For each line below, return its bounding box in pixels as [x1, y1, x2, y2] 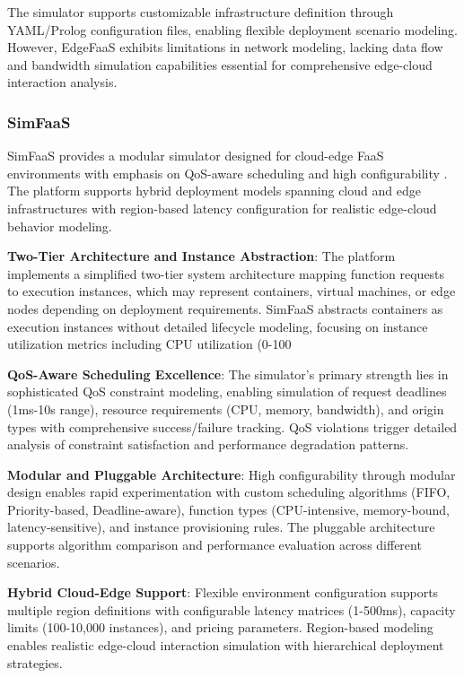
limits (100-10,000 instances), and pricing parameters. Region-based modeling [7, 618, 433, 637]
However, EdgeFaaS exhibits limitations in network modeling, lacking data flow [7, 38, 443, 56]
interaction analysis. [7, 73, 118, 91]
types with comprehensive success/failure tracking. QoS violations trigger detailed [7, 417, 458, 436]
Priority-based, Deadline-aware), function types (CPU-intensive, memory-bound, [7, 500, 450, 518]
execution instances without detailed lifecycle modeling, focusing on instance [7, 317, 428, 335]
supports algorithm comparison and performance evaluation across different [7, 535, 422, 554]
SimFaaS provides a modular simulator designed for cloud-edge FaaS [7, 146, 384, 165]
